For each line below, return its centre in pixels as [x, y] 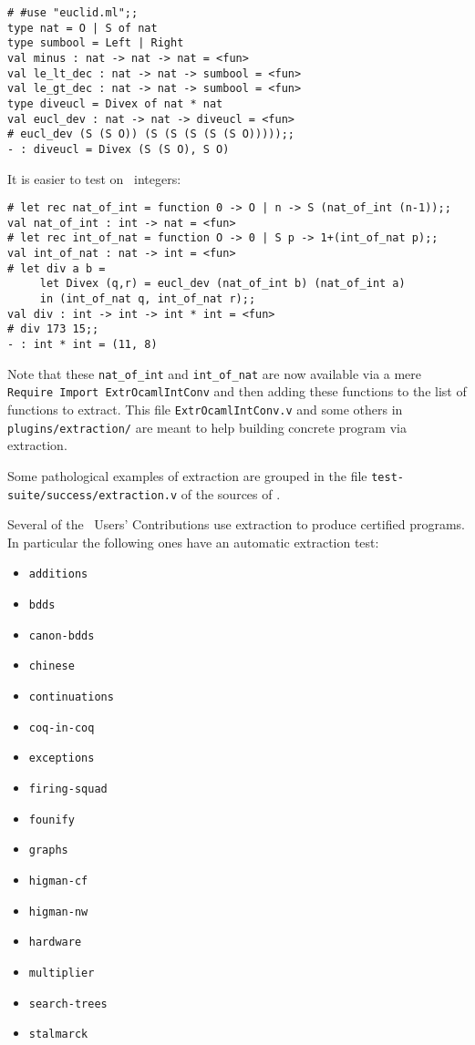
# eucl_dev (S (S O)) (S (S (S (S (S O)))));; [151, 134]
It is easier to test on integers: [94, 178]
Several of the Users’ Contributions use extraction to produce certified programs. [236, 524]
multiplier [62, 973]
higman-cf [58, 881]
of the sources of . [231, 493]
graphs [48, 850]
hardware [55, 943]
